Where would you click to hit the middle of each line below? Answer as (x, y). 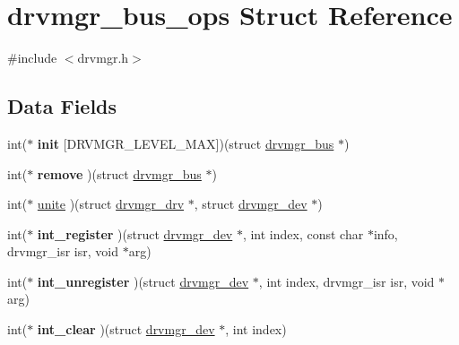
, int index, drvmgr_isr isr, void (346, 281)
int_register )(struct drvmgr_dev (135, 233)
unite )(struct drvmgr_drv (111, 204)
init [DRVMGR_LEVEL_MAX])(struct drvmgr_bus (186, 143)
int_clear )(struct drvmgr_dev (126, 329)
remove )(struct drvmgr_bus (119, 173)
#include (32, 58)
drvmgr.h (103, 58)
